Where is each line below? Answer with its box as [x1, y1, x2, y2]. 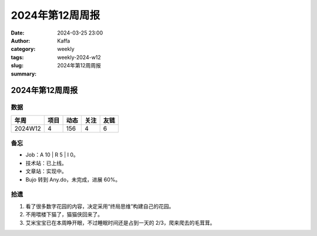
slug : [11, 62, 23, 69]
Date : [11, 29, 25, 36]
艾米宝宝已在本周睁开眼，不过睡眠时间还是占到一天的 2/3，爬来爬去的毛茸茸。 [25, 219, 215, 226]
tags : [11, 53, 24, 61]
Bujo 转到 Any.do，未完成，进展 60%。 [25, 176, 121, 183]
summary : [11, 70, 37, 77]
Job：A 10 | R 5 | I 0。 [25, 151, 79, 158]
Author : [11, 37, 31, 44]
